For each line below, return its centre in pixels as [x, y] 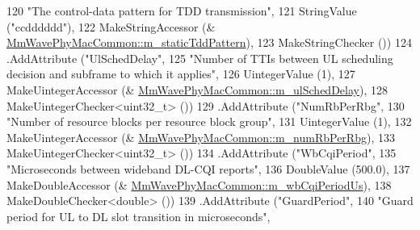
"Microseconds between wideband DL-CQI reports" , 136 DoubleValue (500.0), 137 [208, 168]
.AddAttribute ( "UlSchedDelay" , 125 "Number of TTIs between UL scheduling [200, 58]
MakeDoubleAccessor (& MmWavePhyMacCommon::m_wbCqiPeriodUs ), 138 [199, 184]
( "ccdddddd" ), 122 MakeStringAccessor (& [111, 26]
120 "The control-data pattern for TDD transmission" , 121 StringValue [182, 10]
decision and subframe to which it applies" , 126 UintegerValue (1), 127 [181, 74]
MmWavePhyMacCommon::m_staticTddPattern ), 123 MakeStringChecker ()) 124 [209, 42]
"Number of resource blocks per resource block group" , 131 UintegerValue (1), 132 [209, 121]
